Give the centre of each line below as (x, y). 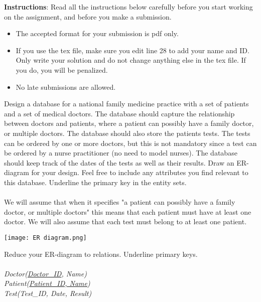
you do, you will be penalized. (62, 69)
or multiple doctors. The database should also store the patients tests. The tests (127, 133)
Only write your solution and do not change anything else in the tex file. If (131, 60)
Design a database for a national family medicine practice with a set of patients (126, 104)
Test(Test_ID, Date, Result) (48, 293)
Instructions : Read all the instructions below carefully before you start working (128, 7)
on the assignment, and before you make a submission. (88, 16)
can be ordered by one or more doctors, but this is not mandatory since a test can (130, 143)
